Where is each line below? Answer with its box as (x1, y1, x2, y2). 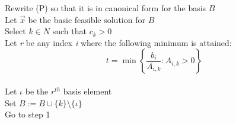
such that (52, 25, 87, 37)
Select (5, 25, 26, 37)
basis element (63, 84, 112, 97)
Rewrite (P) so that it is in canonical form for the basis (5, 2, 206, 14)
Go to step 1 (5, 108, 50, 120)
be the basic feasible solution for (28, 13, 145, 25)
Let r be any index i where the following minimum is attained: (5, 36, 232, 48)
